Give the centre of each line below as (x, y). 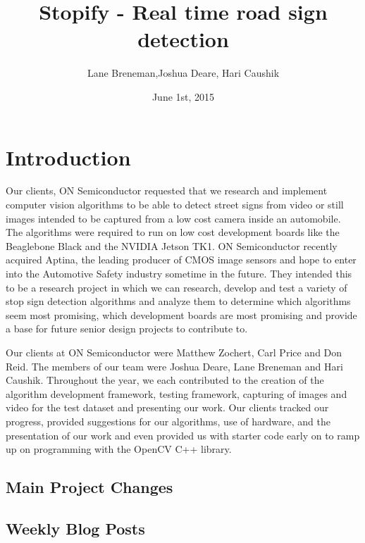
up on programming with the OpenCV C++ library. (119, 449)
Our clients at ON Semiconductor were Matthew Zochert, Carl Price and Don (174, 352)
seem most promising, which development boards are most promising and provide (181, 314)
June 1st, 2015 (183, 96)
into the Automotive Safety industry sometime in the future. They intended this (179, 273)
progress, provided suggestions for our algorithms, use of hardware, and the (168, 421)
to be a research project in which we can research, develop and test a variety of (177, 287)
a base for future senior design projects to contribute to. (127, 329)
